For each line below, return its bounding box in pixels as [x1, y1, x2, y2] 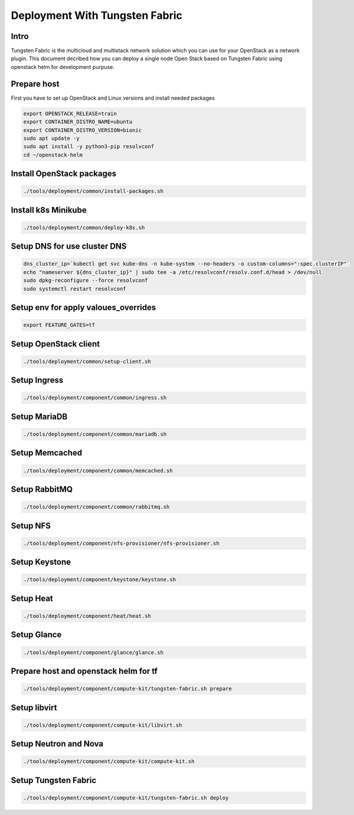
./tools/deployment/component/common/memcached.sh [23, 467, 173, 474]
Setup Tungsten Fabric [11, 775, 97, 785]
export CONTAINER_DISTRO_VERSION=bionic [23, 127, 142, 133]
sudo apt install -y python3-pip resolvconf [23, 143, 155, 150]
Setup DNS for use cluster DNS [11, 241, 127, 251]
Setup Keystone [11, 557, 71, 567]
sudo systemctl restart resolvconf [23, 285, 126, 292]
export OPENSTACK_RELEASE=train [23, 110, 117, 117]
